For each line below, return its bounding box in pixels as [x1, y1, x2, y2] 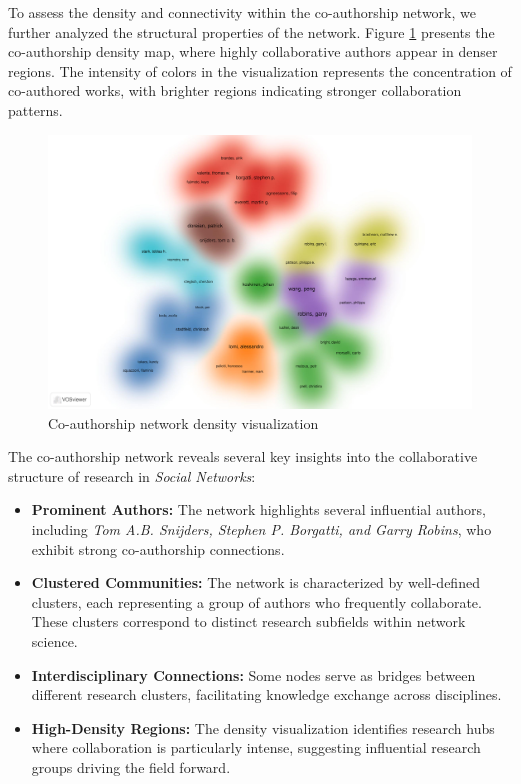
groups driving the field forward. [31, 756, 231, 777]
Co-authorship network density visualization [48, 412, 319, 433]
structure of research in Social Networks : [8, 465, 256, 486]
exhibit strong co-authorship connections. [31, 538, 285, 559]
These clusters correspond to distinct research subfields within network [31, 611, 466, 632]
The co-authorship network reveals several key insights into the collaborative [8, 446, 478, 467]
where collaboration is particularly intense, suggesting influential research [31, 737, 481, 758]
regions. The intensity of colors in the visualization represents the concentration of [8, 60, 512, 81]
